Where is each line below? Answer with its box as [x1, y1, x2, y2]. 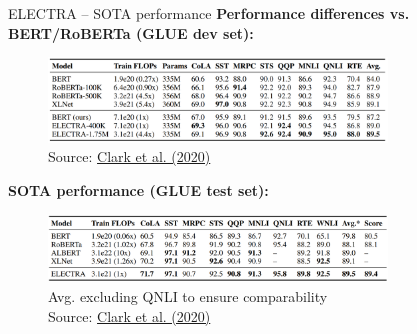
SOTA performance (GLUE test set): [8, 180, 269, 201]
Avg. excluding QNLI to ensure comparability [48, 286, 328, 307]
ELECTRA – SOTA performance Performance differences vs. [8, 3, 410, 23]
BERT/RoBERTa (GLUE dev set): [8, 22, 254, 43]
